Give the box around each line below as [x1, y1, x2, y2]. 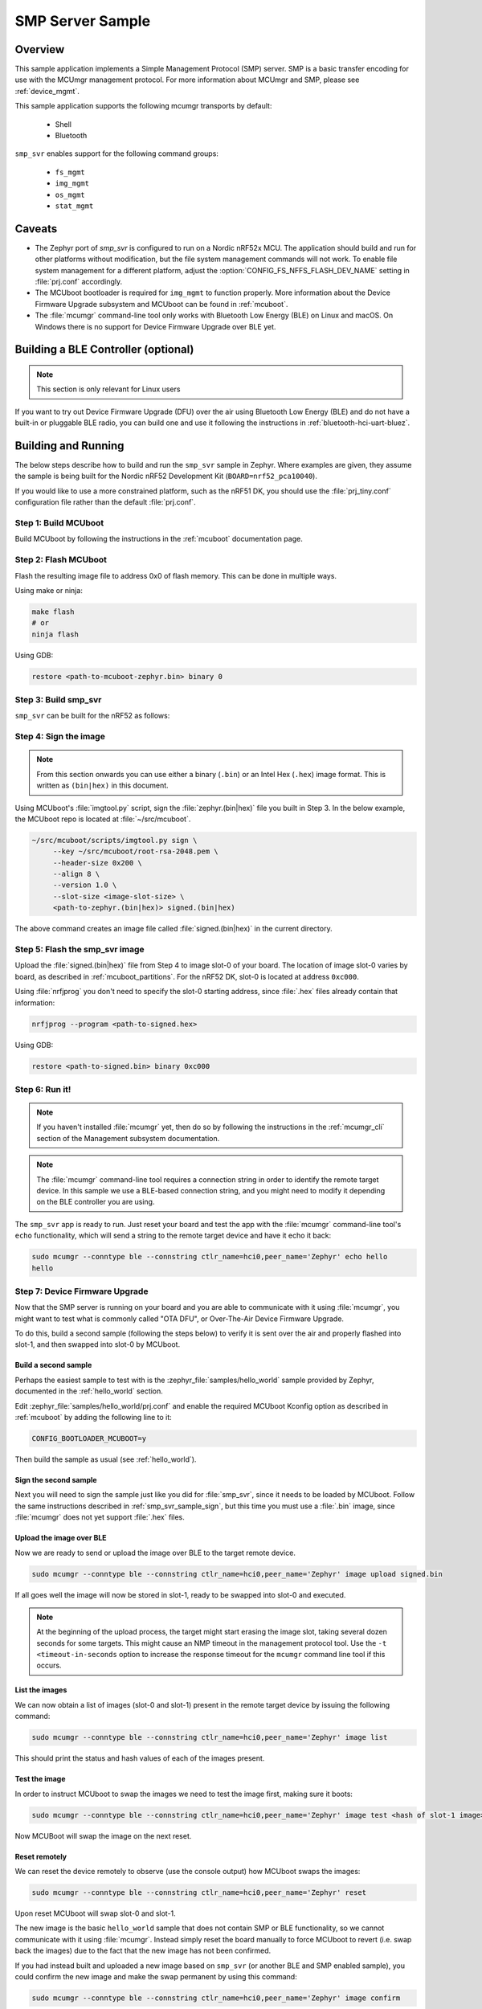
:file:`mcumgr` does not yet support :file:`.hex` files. [14, 1512, 185, 1522]
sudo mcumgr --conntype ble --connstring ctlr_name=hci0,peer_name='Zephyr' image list [31, 1733, 388, 1742]
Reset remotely [14, 1851, 67, 1861]
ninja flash [31, 629, 80, 639]
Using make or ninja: [14, 585, 84, 595]
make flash [31, 607, 75, 616]
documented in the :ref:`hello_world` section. [14, 1386, 164, 1396]
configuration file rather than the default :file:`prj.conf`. [14, 497, 196, 507]
